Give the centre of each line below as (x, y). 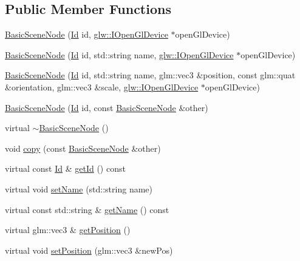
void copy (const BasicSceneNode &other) (83, 148)
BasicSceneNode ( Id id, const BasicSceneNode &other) (107, 107)
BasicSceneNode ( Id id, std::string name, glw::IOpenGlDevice (119, 54)
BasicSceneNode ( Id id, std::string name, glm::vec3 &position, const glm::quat (150, 75)
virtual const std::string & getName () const (87, 209)
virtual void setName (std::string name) (79, 188)
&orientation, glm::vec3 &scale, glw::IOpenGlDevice (102, 86)
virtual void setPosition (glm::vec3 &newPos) (89, 250)
